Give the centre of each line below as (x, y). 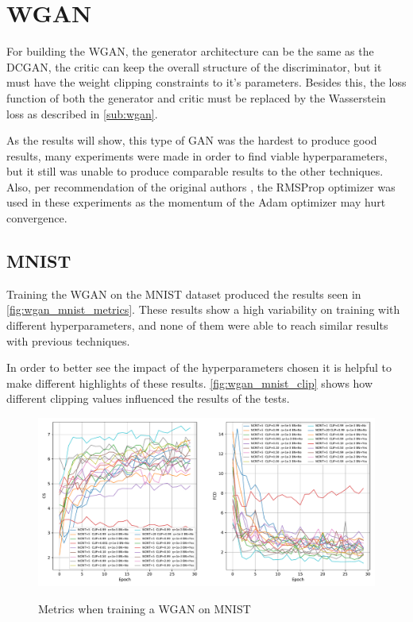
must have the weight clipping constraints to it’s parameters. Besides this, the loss (206, 82)
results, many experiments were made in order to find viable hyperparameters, (197, 155)
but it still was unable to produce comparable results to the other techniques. (195, 171)
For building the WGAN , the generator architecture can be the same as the (190, 51)
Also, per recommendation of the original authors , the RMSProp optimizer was (201, 186)
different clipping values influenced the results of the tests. (148, 398)
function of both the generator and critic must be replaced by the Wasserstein (196, 97)
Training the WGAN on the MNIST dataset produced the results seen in (184, 294)
